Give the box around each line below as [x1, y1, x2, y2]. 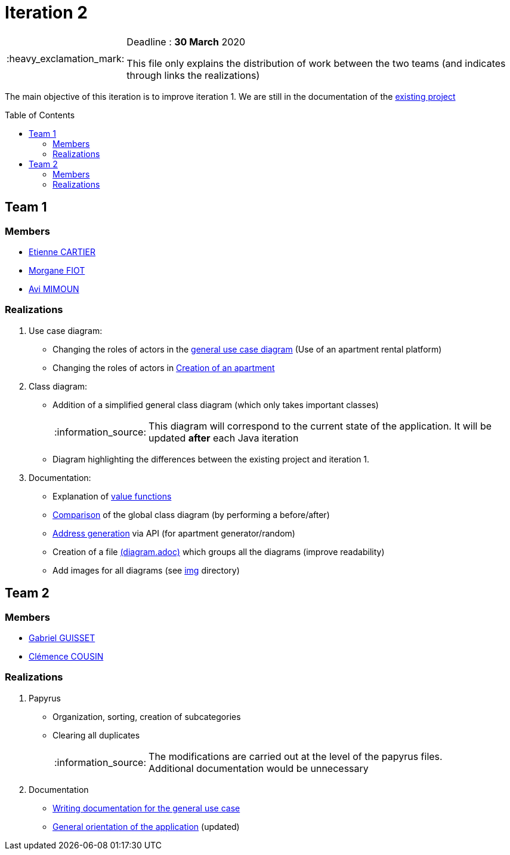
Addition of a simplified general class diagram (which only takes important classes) [52, 399, 379, 410]
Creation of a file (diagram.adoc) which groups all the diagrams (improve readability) [52, 546, 385, 557]
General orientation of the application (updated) [52, 821, 240, 832]
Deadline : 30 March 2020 [126, 35, 246, 48]
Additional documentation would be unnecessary [149, 762, 369, 774]
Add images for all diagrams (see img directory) [52, 565, 240, 575]
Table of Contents [5, 109, 75, 120]
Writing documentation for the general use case [52, 802, 240, 813]
